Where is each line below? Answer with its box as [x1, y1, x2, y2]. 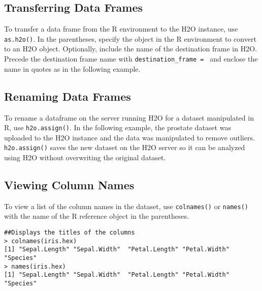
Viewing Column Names [4, 177, 135, 192]
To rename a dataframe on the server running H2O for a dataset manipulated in [4, 112, 254, 123]
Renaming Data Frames [4, 88, 131, 104]
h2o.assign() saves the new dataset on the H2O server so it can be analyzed [4, 142, 245, 153]
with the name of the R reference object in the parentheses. [4, 211, 189, 221]
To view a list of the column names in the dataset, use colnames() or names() [4, 200, 248, 211]
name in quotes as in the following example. [4, 63, 141, 74]
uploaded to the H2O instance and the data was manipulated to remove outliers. [4, 132, 255, 142]
